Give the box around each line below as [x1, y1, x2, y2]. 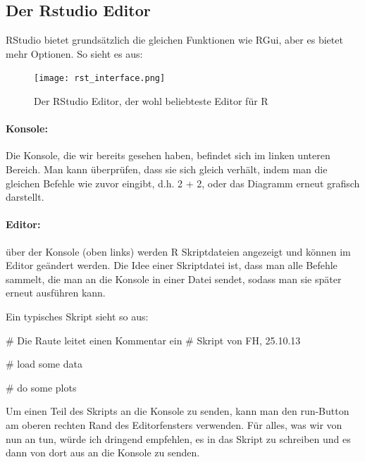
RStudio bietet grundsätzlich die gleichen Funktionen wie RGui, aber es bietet [6, 32, 343, 47]
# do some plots [6, 380, 77, 394]
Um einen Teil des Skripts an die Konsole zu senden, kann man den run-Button [6, 404, 349, 418]
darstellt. [6, 189, 44, 204]
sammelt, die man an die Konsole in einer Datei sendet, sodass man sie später [6, 271, 342, 286]
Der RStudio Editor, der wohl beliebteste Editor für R [34, 94, 268, 108]
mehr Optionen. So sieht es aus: [6, 46, 143, 61]
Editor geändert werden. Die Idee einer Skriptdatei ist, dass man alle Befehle [6, 258, 338, 273]
